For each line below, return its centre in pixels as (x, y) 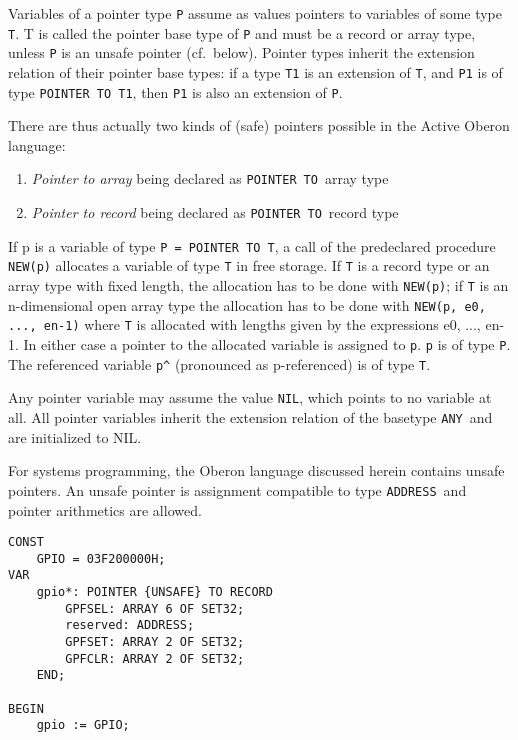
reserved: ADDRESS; (130, 625)
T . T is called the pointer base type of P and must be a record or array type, (242, 32)
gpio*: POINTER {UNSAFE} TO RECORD (154, 592)
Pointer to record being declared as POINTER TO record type (215, 212)
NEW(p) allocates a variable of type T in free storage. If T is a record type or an (249, 265)
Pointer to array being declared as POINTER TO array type (210, 178)
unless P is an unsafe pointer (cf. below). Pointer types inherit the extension (241, 52)
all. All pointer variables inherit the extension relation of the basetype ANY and (250, 417)
